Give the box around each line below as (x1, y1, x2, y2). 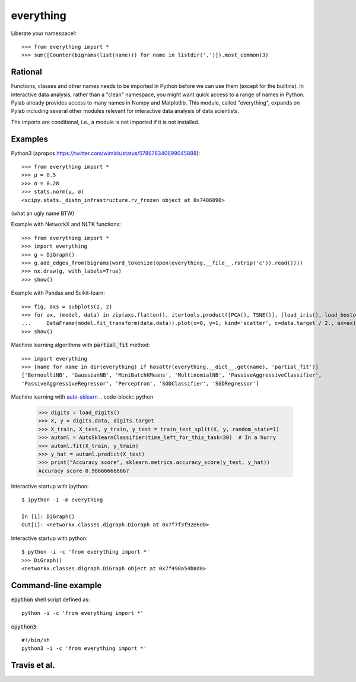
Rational (11, 67, 43, 77)
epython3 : (11, 623, 38, 630)
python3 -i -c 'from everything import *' (21, 645, 147, 652)
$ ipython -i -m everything (21, 497, 103, 503)
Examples (11, 134, 49, 144)
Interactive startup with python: (11, 535, 88, 542)
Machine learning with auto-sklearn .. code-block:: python (11, 393, 154, 400)
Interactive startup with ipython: (11, 482, 89, 490)
